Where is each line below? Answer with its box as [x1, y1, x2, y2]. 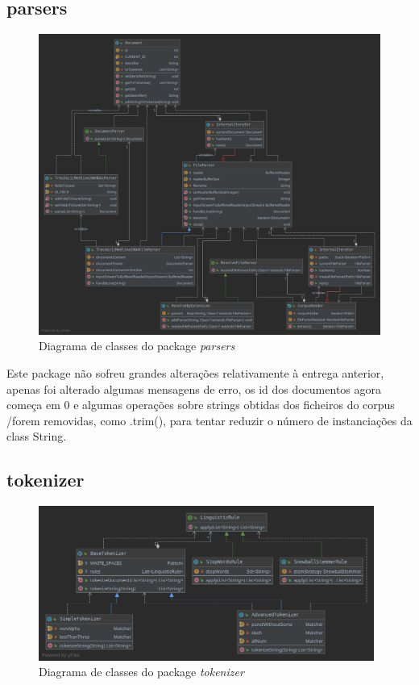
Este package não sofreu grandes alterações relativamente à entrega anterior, [6, 365, 384, 382]
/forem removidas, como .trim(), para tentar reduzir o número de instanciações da [6, 411, 413, 428]
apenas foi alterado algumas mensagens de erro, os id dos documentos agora [6, 380, 381, 397]
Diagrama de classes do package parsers [39, 337, 235, 354]
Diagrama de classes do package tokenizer [39, 663, 244, 680]
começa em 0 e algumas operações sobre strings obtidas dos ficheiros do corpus [6, 396, 395, 413]
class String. [6, 428, 67, 445]
